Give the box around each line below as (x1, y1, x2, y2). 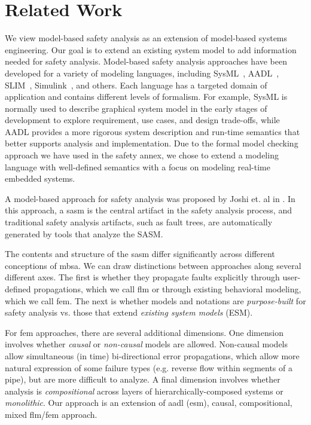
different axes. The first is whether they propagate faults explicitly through (5, 271, 280, 283)
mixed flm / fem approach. (5, 408, 97, 420)
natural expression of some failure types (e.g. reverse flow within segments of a (5, 361, 292, 374)
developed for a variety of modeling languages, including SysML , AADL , (5, 66, 279, 79)
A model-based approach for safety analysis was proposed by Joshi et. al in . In (5, 192, 295, 204)
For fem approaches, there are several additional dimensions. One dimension (5, 326, 283, 338)
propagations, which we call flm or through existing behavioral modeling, (33, 283, 301, 295)
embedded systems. (5, 172, 75, 185)
